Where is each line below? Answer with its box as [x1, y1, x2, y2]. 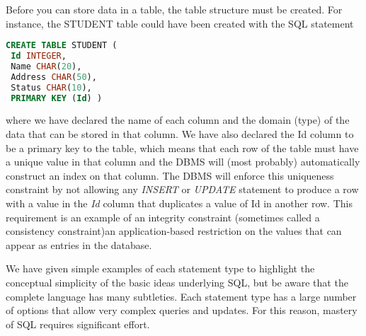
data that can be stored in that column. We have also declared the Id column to [6, 127, 354, 141]
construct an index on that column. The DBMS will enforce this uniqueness [6, 168, 334, 183]
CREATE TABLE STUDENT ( [6, 40, 118, 51]
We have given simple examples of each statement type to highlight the [6, 261, 315, 276]
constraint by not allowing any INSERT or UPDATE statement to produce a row [6, 182, 359, 197]
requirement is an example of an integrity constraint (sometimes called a [6, 209, 320, 224]
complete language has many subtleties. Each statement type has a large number [6, 289, 357, 303]
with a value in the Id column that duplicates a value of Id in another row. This [6, 196, 353, 210]
